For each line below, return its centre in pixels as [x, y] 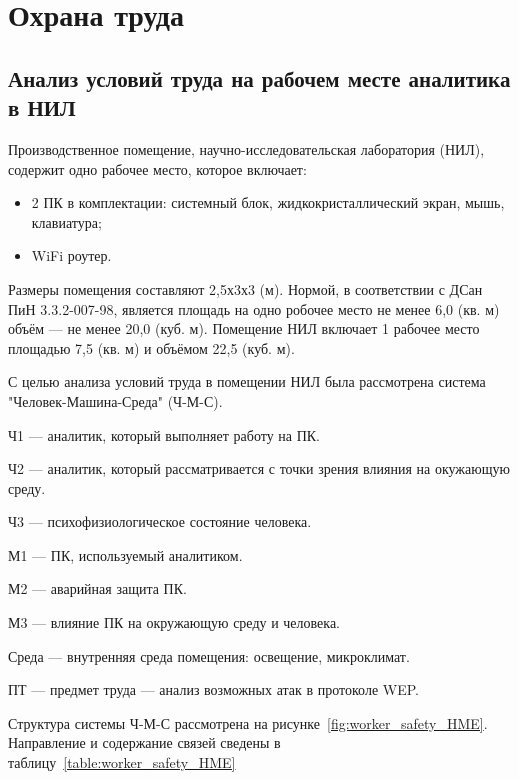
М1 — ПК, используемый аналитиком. [125, 554]
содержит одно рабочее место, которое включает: [157, 168]
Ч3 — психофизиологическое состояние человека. [160, 521]
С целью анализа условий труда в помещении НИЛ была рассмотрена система [247, 381]
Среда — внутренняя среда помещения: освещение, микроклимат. [209, 655]
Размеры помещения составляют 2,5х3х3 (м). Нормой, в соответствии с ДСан [245, 288]
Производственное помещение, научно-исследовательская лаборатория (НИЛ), [246, 148]
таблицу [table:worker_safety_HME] [122, 762]
